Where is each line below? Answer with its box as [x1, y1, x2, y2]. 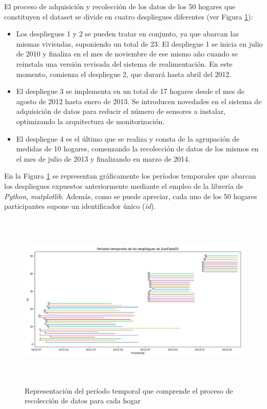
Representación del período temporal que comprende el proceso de [25, 385, 233, 396]
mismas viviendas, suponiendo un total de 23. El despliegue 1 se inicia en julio [16, 38, 263, 49]
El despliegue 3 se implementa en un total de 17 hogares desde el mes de [16, 86, 245, 96]
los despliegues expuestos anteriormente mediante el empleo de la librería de [4, 180, 243, 191]
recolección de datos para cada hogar [25, 395, 141, 406]
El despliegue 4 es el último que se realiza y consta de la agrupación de [16, 133, 240, 144]
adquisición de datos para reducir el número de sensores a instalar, [16, 106, 226, 116]
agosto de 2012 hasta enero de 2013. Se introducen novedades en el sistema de [16, 95, 262, 106]
